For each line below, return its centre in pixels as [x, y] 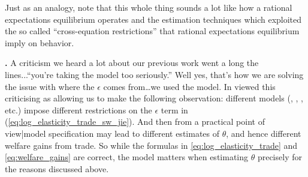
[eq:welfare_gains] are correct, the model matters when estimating [127, 157]
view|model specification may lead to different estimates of [112, 133]
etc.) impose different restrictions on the [78, 109]
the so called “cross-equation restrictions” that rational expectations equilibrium [152, 31]
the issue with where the [50, 86]
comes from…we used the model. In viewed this [189, 86]
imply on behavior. [40, 42]
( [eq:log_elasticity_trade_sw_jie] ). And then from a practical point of [135, 121]
